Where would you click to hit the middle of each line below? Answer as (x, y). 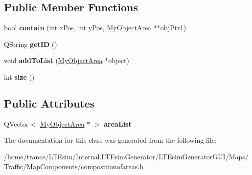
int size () (19, 77)
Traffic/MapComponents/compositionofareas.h (74, 166)
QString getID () (31, 44)
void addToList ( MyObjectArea (53, 60)
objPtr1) (173, 28)
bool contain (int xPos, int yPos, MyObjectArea (78, 28)
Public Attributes (49, 103)
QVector (16, 123)
